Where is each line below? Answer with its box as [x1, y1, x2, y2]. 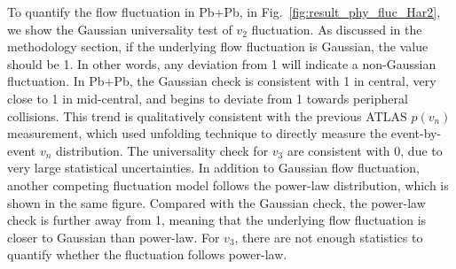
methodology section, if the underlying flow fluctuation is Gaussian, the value [7, 37, 428, 56]
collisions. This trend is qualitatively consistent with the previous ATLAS [7, 106, 407, 125]
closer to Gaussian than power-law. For [7, 227, 220, 246]
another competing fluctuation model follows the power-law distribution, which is [7, 175, 449, 194]
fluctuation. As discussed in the [251, 19, 422, 38]
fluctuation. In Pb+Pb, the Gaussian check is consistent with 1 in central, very [7, 72, 436, 90]
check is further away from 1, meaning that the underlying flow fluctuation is [7, 211, 427, 229]
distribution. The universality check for [56, 141, 269, 159]
